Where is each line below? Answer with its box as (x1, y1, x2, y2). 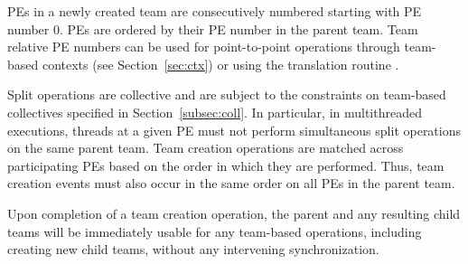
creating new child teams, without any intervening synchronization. (7, 240, 379, 259)
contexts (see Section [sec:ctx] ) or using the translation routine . (42, 54, 399, 73)
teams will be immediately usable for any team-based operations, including (7, 222, 422, 240)
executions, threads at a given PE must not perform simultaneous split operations (7, 120, 462, 139)
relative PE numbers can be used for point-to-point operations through (7, 37, 400, 56)
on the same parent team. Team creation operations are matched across (7, 138, 404, 157)
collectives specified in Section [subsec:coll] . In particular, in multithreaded (7, 102, 422, 121)
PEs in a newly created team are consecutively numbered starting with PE (7, 2, 422, 20)
